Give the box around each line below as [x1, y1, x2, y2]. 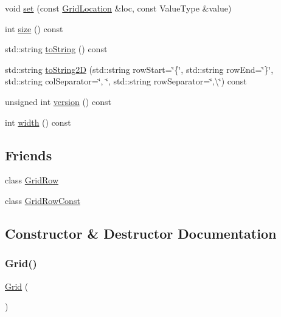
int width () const [5, 115, 71, 128]
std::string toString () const [5, 43, 108, 55]
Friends [5, 145, 52, 164]
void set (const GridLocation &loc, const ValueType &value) [5, 2, 232, 14]
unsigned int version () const [5, 95, 111, 107]
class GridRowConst [5, 194, 80, 206]
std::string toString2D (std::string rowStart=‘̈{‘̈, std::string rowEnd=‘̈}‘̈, [5, 63, 274, 75]
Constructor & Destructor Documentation [5, 223, 277, 242]
